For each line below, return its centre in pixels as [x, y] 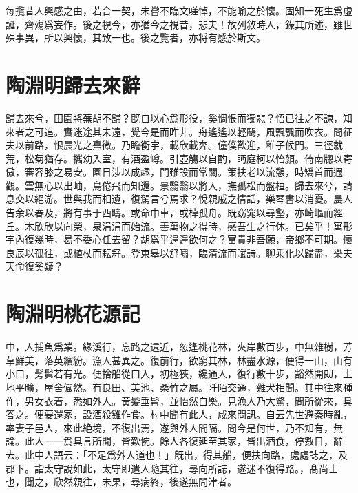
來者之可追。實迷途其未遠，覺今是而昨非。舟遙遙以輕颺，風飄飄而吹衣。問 [174, 131]
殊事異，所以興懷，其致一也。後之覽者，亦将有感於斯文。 [136, 38]
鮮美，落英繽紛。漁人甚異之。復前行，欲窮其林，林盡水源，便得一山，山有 [183, 360]
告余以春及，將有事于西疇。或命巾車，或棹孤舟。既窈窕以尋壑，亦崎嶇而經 [174, 212]
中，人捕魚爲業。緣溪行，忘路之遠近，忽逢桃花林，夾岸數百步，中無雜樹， [174, 347]
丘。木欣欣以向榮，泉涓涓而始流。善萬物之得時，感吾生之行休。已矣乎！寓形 [179, 225]
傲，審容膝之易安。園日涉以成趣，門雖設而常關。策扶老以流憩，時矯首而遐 [174, 172]
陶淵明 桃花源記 [73, 314]
